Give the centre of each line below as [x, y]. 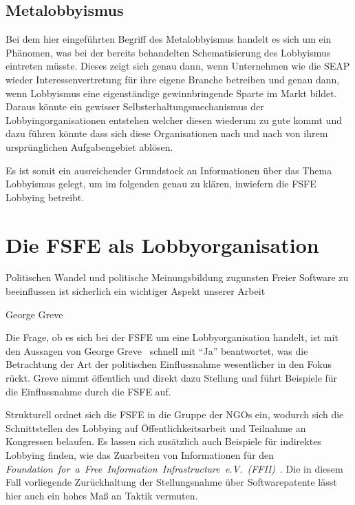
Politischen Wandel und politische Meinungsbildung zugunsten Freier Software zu [177, 277]
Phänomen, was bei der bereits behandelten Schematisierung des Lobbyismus [168, 52]
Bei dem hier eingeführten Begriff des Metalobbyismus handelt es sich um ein [169, 39]
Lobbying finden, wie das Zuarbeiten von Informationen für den [140, 454]
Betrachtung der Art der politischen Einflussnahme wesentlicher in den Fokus [169, 364]
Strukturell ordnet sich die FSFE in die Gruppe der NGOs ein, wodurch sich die [175, 414]
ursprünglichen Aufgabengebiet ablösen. [89, 146]
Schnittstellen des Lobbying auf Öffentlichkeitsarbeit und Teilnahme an [156, 427]
